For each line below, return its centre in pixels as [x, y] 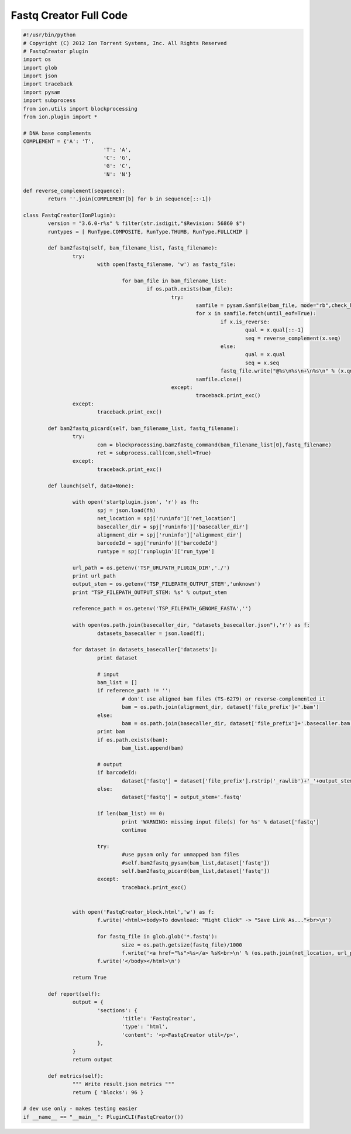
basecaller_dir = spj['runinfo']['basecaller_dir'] [173, 527]
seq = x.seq [262, 363]
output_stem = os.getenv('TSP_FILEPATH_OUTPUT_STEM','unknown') [166, 584]
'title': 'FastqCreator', [159, 1019]
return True [90, 978]
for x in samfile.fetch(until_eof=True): [256, 314]
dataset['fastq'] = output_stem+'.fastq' [182, 797]
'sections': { [117, 1010]
